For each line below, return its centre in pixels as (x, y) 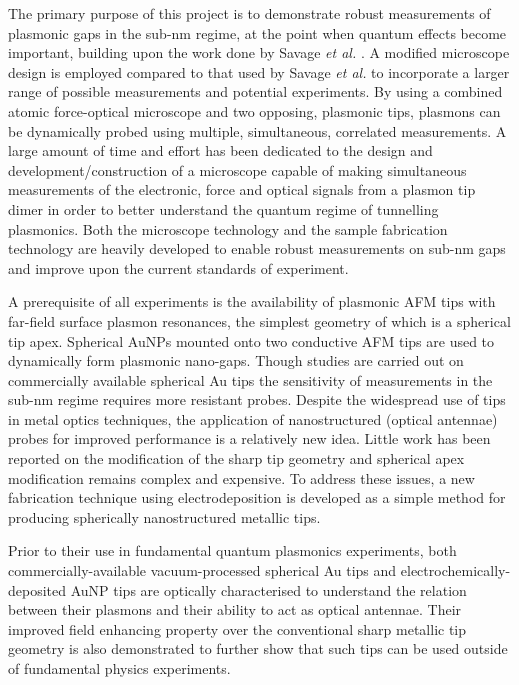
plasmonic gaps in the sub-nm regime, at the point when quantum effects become (257, 32)
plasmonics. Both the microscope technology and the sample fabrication (228, 228)
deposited (37, 589)
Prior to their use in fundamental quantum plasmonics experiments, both (232, 550)
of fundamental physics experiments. (119, 668)
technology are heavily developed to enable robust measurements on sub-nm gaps (257, 248)
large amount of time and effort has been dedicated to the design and (220, 150)
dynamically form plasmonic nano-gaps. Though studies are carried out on (236, 360)
